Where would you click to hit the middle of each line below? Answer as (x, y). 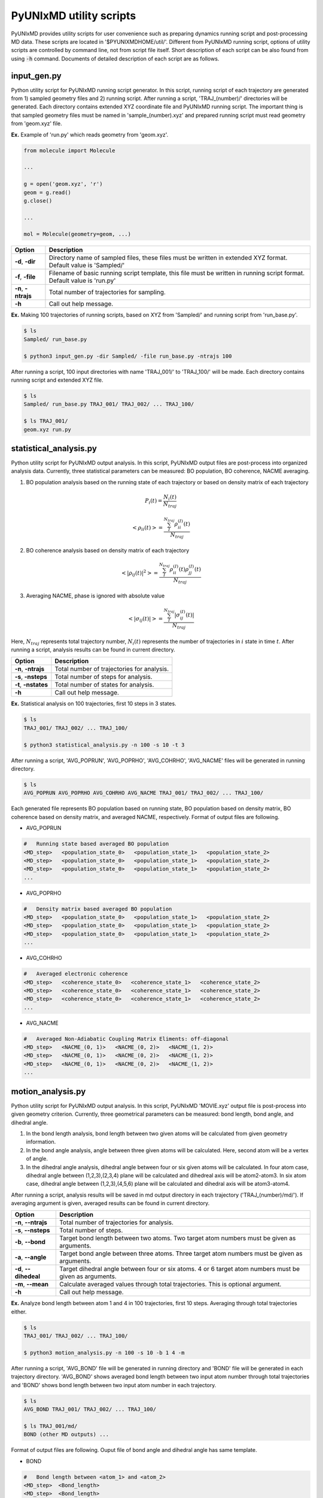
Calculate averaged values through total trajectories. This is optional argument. (170, 1284)
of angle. (37, 1159)
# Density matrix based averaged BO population (98, 909)
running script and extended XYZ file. (57, 380)
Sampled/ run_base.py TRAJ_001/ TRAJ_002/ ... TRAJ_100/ (109, 404)
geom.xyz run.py (48, 429)
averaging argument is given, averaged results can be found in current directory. (110, 1203)
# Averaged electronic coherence (76, 974)
